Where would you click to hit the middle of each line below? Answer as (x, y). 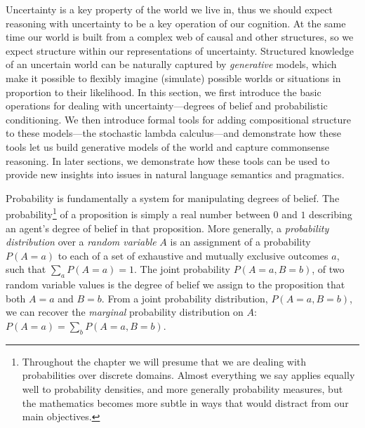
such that (26, 269)
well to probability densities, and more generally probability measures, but (182, 388)
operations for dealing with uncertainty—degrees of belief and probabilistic (167, 106)
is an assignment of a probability (240, 242)
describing (331, 214)
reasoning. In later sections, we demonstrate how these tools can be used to (168, 160)
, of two (328, 269)
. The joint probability (182, 269)
